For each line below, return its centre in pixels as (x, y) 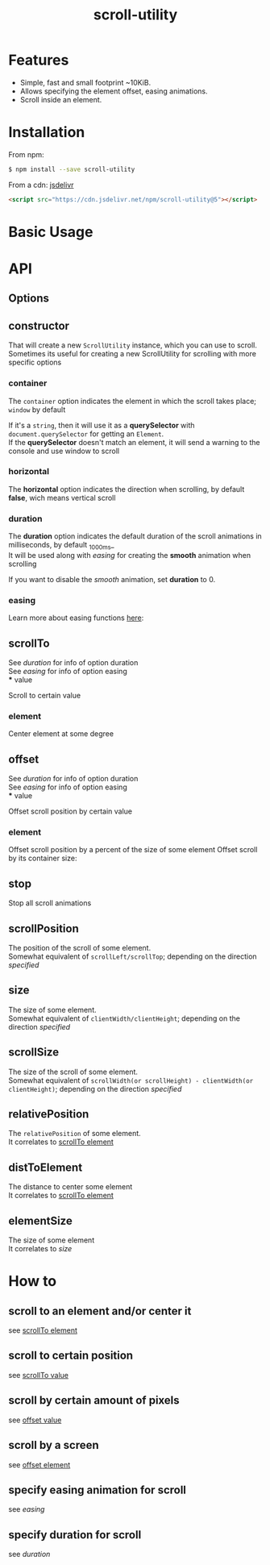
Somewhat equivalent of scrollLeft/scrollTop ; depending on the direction (133, 956)
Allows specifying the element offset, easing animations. (114, 91)
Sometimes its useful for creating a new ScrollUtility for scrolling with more (132, 354)
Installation (47, 133)
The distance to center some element (71, 1187)
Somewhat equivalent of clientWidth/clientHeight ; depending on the (124, 1018)
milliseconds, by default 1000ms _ (61, 546)
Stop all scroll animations (50, 903)
